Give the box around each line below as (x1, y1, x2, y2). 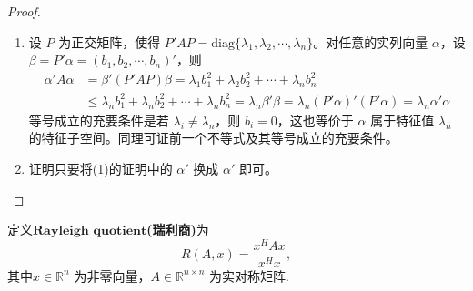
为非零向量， (74, 266, 151, 285)
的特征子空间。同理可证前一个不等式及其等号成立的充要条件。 (28, 128, 398, 147)
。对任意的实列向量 (313, 32, 428, 51)
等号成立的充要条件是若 (28, 110, 169, 129)
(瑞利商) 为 (146, 220, 209, 239)
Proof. (7, 2, 41, 20)
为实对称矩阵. (209, 266, 290, 285)
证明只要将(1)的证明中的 (28, 159, 173, 178)
